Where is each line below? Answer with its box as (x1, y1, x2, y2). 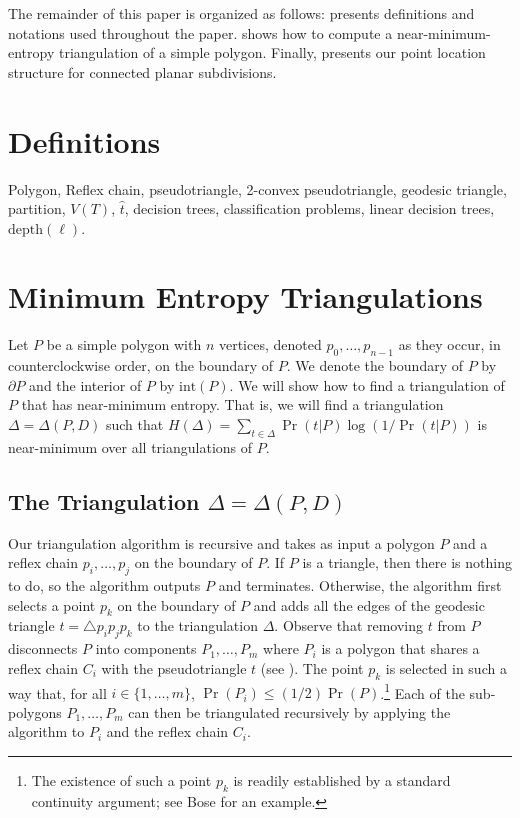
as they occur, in (398, 334, 501, 355)
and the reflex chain (106, 721, 229, 742)
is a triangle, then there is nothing (302, 552, 512, 573)
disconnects (8, 638, 78, 659)
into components (95, 638, 197, 659)
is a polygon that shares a (321, 638, 480, 659)
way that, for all (8, 682, 107, 703)
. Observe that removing (274, 615, 424, 636)
